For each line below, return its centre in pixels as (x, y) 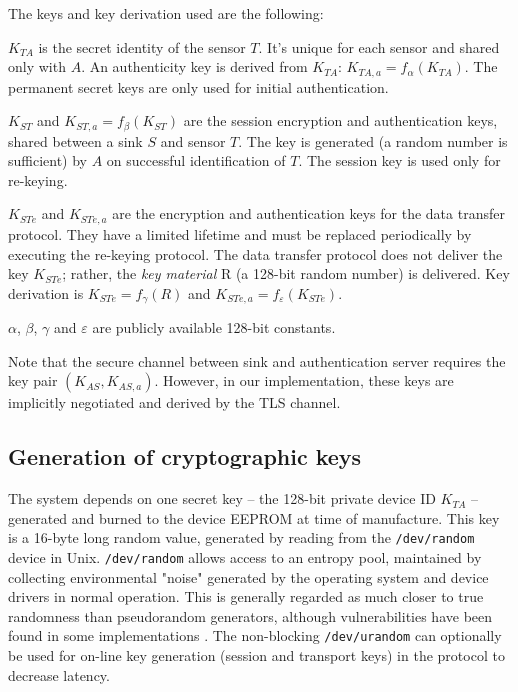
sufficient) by (48, 160)
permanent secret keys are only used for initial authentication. (198, 86)
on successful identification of (196, 160)
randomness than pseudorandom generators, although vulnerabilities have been (250, 615)
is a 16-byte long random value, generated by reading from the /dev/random (241, 537)
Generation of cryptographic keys (185, 456)
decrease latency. (59, 674)
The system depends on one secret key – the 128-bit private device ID (222, 498)
